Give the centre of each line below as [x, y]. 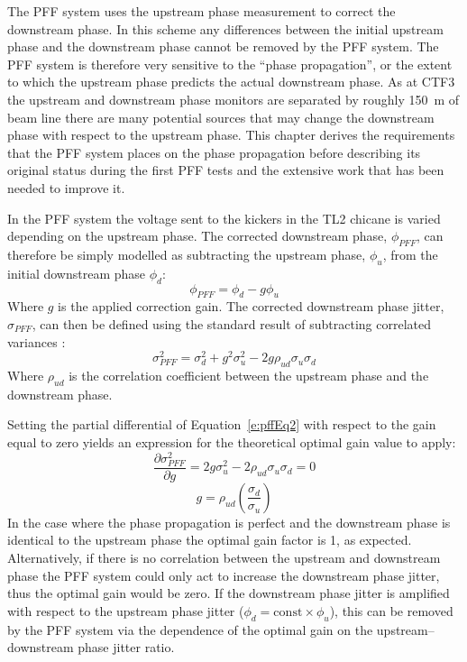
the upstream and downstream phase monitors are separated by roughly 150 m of [233, 99]
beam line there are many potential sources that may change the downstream [221, 117]
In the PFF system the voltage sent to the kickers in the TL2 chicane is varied [224, 218]
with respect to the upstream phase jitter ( [126, 610]
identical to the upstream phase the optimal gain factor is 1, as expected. [210, 540]
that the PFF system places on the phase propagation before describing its [214, 152]
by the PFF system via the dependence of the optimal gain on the [190, 629]
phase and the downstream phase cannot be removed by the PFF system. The [223, 46]
